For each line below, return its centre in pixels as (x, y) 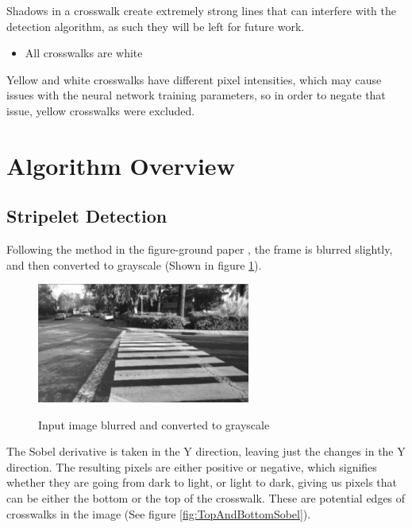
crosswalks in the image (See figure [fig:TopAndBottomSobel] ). (159, 513)
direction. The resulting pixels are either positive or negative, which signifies (192, 466)
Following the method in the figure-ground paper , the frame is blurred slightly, (200, 249)
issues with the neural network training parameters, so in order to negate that (196, 95)
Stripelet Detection (87, 216)
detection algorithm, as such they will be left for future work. (156, 26)
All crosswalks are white (84, 53)
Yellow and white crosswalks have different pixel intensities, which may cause (194, 79)
